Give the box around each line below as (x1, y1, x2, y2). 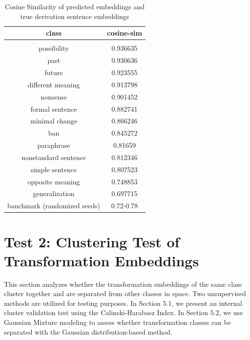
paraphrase (37, 140, 70, 150)
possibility (39, 43, 69, 53)
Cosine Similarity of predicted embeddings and (4, 1, 145, 11)
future (44, 67, 63, 77)
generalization (33, 188, 75, 199)
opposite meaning (27, 176, 80, 186)
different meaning (27, 79, 80, 89)
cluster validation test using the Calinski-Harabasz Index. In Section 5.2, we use (4, 307, 243, 318)
